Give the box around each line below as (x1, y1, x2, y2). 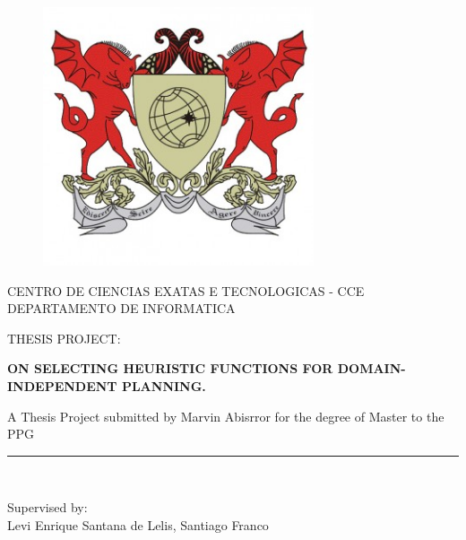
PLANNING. (121, 376, 206, 395)
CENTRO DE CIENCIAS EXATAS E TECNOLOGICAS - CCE (7, 281, 365, 300)
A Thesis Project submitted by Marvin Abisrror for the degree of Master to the (7, 406, 444, 425)
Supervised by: (7, 498, 88, 517)
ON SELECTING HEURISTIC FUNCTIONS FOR (7, 359, 333, 378)
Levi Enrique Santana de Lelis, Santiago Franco (7, 515, 269, 534)
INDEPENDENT (7, 376, 117, 395)
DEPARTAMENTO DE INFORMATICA (7, 299, 236, 318)
